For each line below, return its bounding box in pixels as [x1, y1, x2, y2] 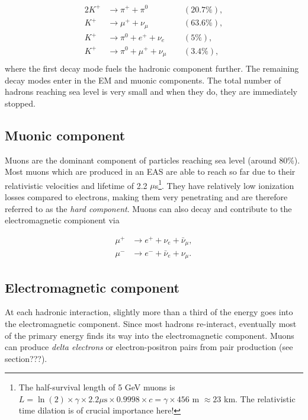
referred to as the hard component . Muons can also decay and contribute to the [5, 202, 292, 214]
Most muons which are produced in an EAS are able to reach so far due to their [5, 165, 296, 178]
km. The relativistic [224, 392, 296, 405]
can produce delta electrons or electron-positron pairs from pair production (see [5, 341, 293, 353]
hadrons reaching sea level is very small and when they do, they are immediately [5, 85, 297, 98]
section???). [5, 352, 47, 364]
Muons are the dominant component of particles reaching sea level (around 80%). [5, 153, 300, 166]
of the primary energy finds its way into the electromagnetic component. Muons [5, 329, 294, 341]
